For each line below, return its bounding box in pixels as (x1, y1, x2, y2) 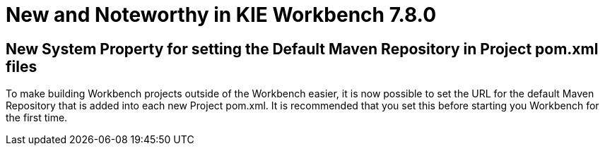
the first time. (6, 111, 68, 124)
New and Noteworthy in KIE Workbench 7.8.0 (6, 3, 437, 27)
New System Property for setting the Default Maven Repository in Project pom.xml (6, 40, 599, 58)
